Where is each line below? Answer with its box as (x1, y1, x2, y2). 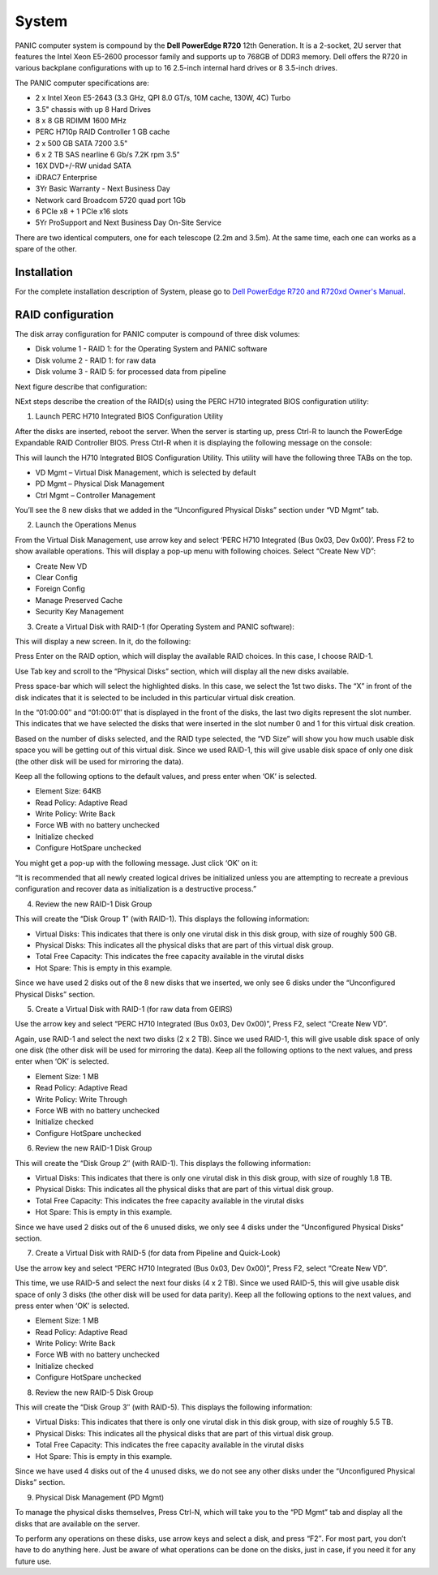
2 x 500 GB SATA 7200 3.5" (35, 138, 128, 148)
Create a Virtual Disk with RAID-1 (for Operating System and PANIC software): (35, 622, 295, 631)
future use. (15, 1556, 52, 1566)
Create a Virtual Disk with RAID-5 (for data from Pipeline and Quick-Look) (35, 1248, 281, 1258)
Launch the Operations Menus (35, 520, 137, 530)
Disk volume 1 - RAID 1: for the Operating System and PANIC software (35, 344, 268, 354)
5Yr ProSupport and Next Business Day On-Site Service (35, 217, 222, 227)
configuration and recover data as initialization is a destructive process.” (15, 884, 257, 894)
